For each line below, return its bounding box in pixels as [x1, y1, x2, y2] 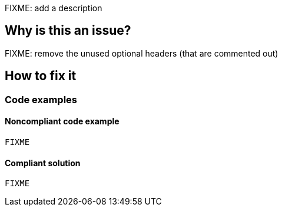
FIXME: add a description [5, 3, 102, 13]
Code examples [5, 93, 78, 105]
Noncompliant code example [5, 116, 120, 127]
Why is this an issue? [5, 23, 131, 38]
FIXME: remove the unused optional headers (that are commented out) [5, 48, 278, 58]
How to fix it [5, 68, 77, 84]
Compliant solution [5, 157, 81, 168]
